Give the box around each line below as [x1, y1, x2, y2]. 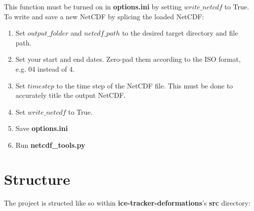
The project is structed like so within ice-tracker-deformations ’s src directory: [4, 197, 251, 208]
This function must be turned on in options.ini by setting [4, 1, 182, 11]
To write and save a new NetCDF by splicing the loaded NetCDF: [4, 11, 204, 21]
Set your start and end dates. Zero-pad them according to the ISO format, [15, 54, 241, 64]
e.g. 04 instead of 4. [15, 63, 75, 74]
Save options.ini [15, 123, 68, 133]
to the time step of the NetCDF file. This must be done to [56, 80, 233, 90]
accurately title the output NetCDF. [15, 90, 126, 100]
